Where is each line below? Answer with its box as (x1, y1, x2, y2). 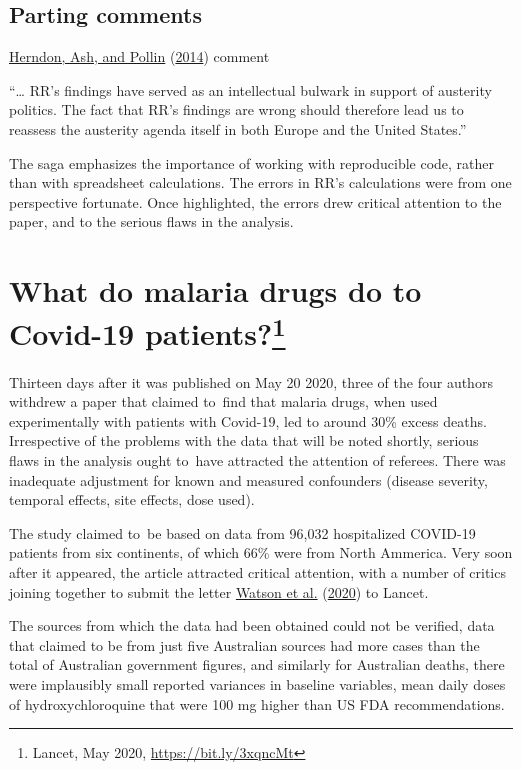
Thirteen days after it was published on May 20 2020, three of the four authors (9, 371, 493, 392)
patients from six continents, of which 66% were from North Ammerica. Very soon (9, 542, 513, 563)
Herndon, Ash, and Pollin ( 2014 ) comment (9, 46, 270, 67)
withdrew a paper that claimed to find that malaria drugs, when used (9, 391, 438, 412)
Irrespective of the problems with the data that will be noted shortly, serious (9, 430, 479, 451)
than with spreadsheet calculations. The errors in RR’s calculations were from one (9, 172, 512, 193)
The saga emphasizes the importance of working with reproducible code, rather (9, 152, 495, 173)
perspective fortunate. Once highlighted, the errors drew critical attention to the (9, 191, 502, 212)
